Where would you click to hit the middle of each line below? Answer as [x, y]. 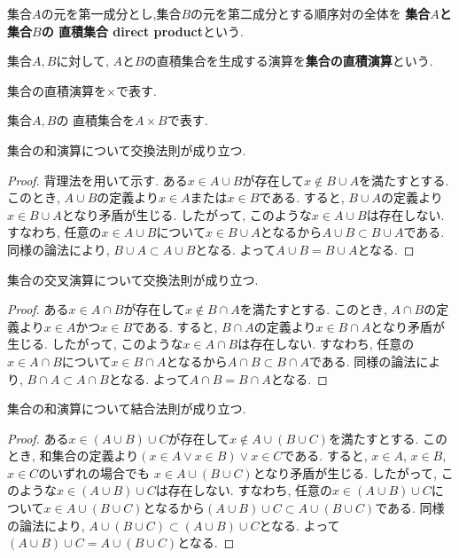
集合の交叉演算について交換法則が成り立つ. [133, 279]
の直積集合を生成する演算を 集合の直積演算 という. [288, 61]
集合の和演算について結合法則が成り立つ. [127, 409]
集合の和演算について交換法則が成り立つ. [127, 149]
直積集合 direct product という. [151, 31]
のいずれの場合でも [94, 472]
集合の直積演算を [57, 90]
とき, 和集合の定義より [73, 456]
